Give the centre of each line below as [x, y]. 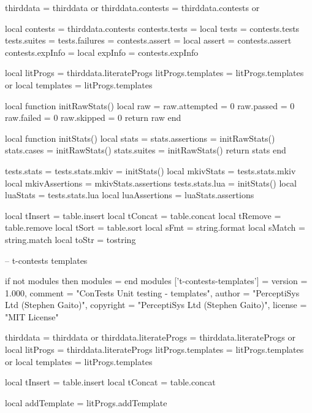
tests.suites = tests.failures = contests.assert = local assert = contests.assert [148, 40]
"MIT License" [32, 316]
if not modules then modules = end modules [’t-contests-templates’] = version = [156, 281]
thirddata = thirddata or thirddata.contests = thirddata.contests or [132, 7]
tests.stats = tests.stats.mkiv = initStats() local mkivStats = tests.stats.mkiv [150, 170]
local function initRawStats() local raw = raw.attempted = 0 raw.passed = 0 [150, 105]
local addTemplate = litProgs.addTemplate [86, 402]
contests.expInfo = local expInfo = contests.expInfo [102, 52]
